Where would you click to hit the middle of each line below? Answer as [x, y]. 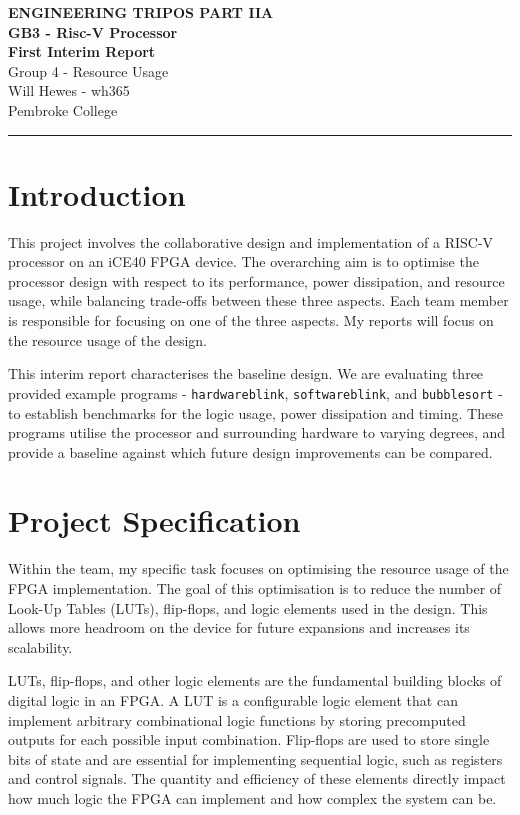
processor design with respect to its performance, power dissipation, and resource [256, 280]
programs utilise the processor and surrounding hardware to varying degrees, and [257, 432]
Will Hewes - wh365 [69, 90]
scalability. [40, 646]
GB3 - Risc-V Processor [93, 31]
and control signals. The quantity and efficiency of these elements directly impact [257, 778]
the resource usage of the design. [108, 339]
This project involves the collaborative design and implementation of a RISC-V [251, 241]
